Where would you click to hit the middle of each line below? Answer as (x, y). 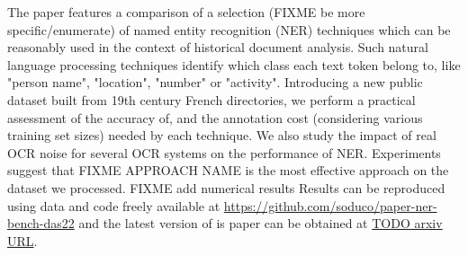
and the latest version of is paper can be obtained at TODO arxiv (261, 223)
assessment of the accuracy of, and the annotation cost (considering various (215, 117)
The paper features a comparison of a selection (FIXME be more (186, 12)
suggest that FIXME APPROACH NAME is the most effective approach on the (228, 170)
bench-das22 (41, 223)
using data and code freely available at (114, 205)
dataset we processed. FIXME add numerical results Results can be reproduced (226, 187)
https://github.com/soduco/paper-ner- (330, 205)
